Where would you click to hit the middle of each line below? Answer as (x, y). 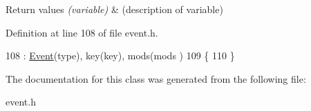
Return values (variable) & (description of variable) (114, 9)
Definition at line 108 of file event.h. (82, 32)
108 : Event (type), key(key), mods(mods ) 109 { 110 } (120, 55)
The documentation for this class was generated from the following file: (156, 78)
